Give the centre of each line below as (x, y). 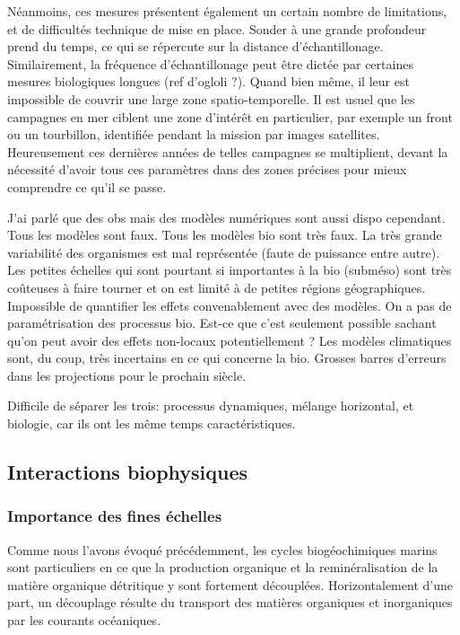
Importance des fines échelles (115, 516)
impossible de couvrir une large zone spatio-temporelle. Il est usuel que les (211, 98)
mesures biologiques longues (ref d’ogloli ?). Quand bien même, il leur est (208, 81)
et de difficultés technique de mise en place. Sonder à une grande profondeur (217, 28)
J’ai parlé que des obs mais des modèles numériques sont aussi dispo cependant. (226, 217)
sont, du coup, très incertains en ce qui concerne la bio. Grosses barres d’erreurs (227, 358)
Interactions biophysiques (128, 472)
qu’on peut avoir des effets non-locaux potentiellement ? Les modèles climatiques (230, 340)
